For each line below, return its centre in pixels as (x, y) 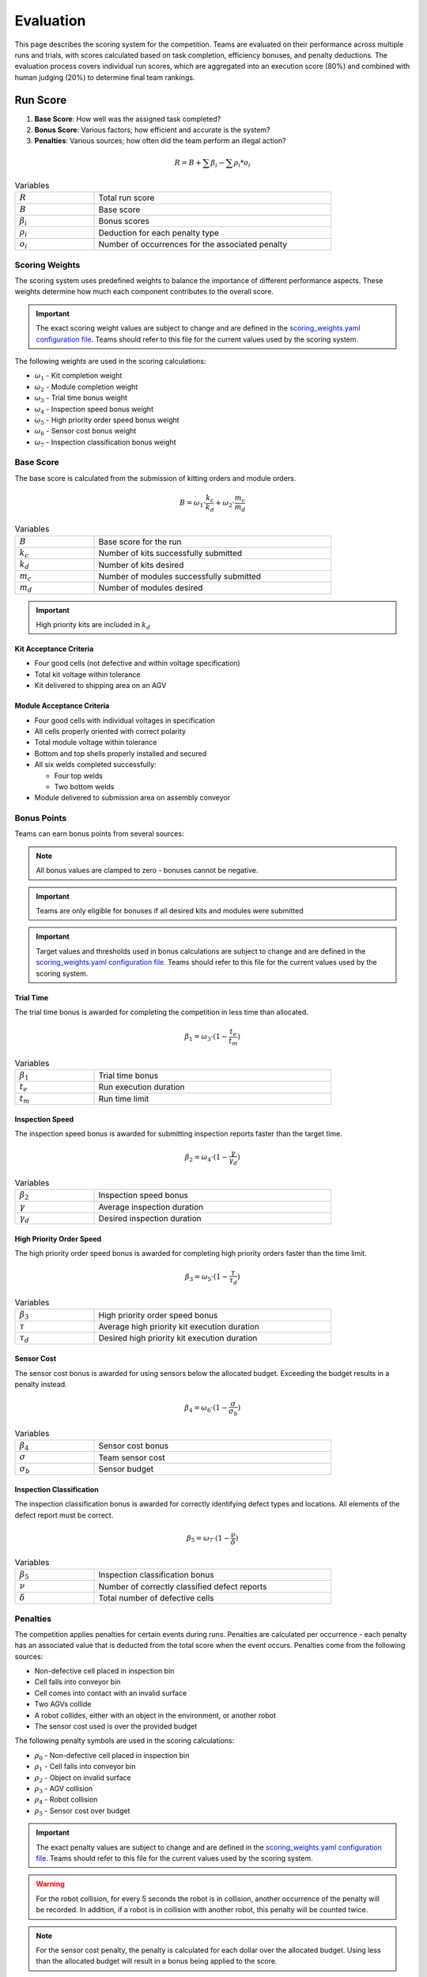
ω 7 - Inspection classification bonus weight (105, 443)
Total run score (127, 198)
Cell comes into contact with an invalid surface (111, 1693)
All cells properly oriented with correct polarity (110, 731)
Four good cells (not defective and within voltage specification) (137, 663)
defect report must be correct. (64, 1515)
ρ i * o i (242, 164)
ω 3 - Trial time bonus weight (81, 399)
